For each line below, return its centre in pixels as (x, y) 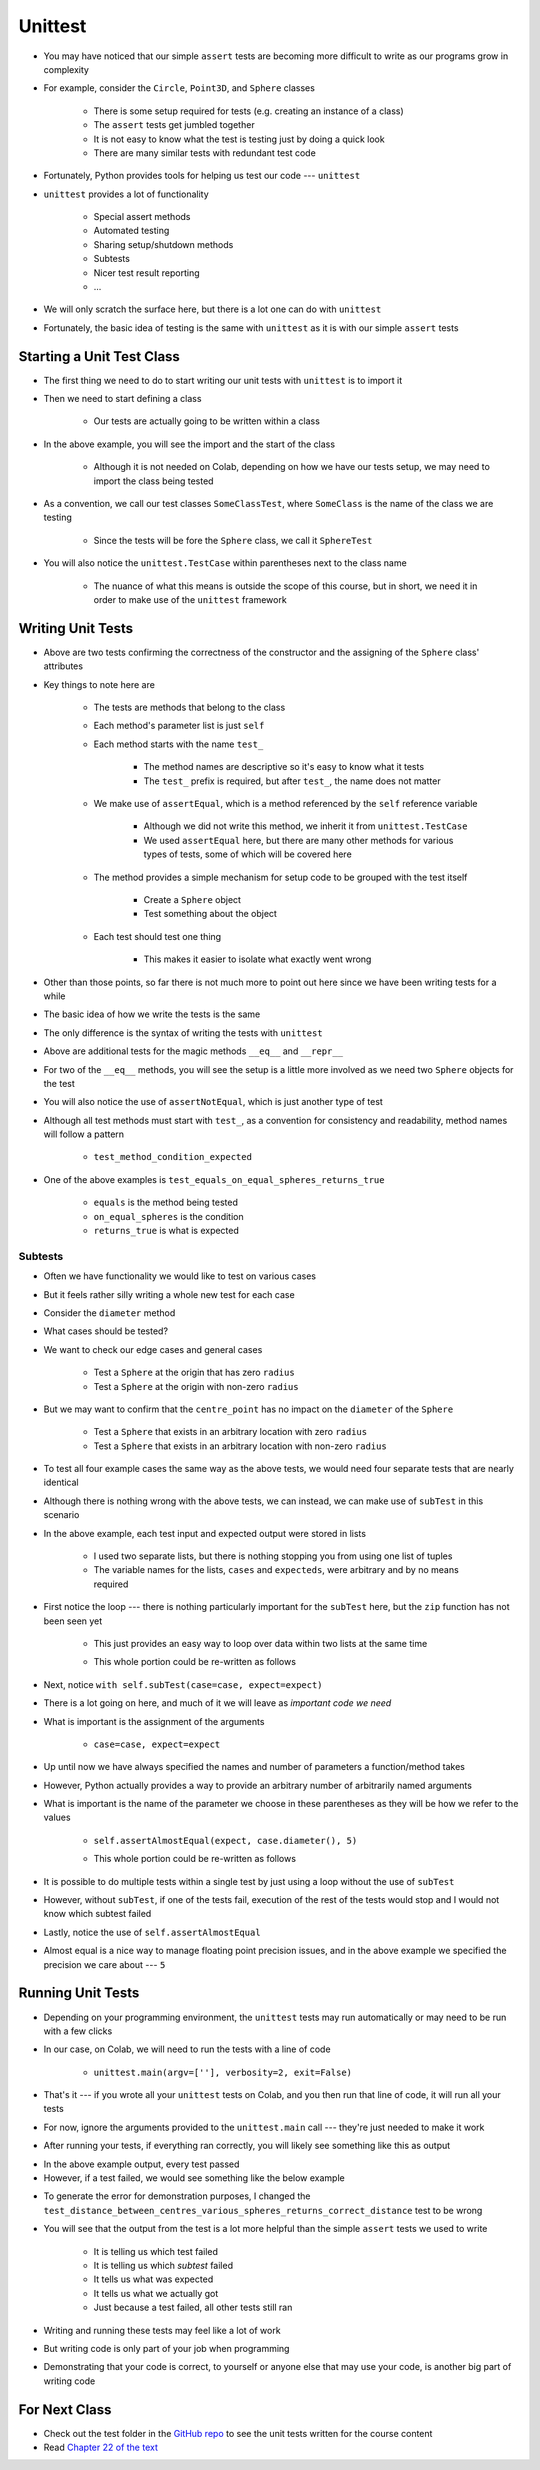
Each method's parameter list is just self (179, 726)
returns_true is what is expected (166, 1231)
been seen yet (73, 1621)
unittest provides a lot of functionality (126, 194)
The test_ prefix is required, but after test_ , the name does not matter (292, 781)
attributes (63, 666)
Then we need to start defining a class (122, 399)
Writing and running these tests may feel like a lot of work (162, 2330)
